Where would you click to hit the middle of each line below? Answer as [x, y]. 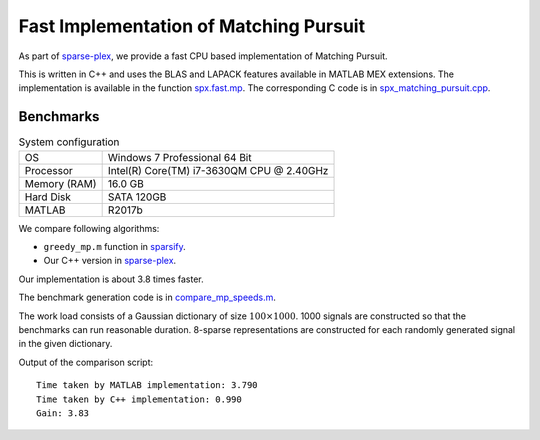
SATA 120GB [137, 197]
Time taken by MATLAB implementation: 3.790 [147, 385]
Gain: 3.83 [63, 413]
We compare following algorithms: [89, 228]
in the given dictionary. [65, 344]
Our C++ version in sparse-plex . [110, 261]
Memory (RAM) [60, 183]
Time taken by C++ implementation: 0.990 [139, 399]
